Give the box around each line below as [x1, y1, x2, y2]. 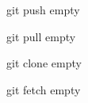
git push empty [6, 2, 80, 17]
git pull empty [6, 28, 76, 44]
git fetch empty [6, 81, 81, 97]
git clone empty [6, 55, 82, 71]
